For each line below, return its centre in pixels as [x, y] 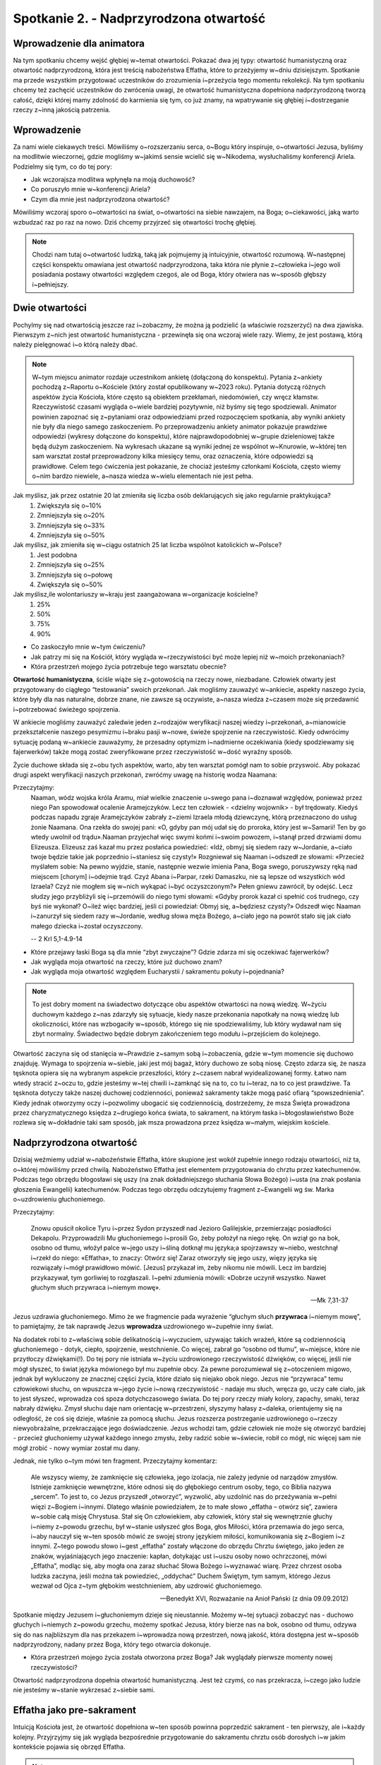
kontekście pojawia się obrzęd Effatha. [69, 1747]
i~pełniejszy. [50, 284]
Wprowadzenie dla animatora [79, 43]
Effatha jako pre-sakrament [75, 1710]
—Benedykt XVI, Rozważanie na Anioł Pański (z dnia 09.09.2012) [254, 1598]
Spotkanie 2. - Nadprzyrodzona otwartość [139, 18]
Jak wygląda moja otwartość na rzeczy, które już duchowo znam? [126, 962]
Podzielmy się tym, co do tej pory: [62, 167]
